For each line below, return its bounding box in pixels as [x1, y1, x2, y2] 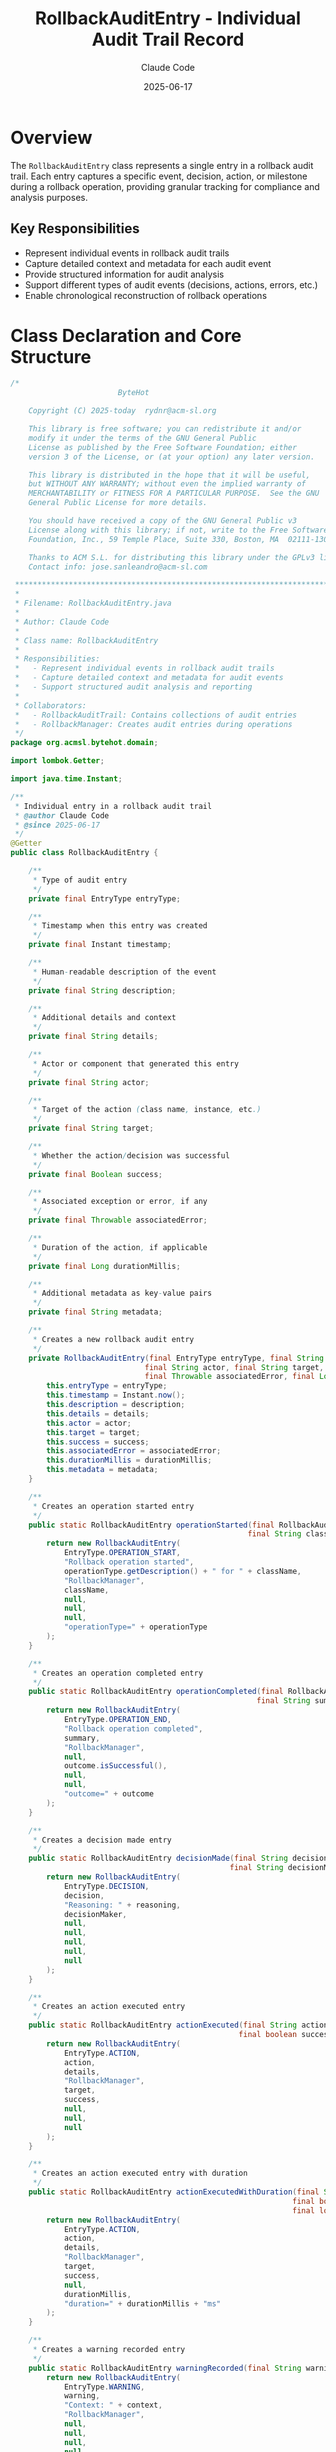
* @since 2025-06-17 [14, 820, 101, 830]
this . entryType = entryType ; [46, 1381, 168, 1391]
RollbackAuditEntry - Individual [34, 7, 302, 30]
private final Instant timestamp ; [28, 940, 172, 950]
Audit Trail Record [91, 28, 245, 51]
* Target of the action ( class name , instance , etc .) [32, 1105, 262, 1115]
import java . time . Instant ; [10, 774, 123, 784]
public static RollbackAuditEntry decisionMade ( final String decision [28, 1853, 329, 1864]
